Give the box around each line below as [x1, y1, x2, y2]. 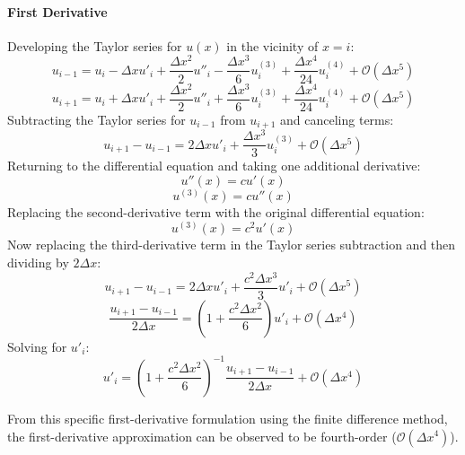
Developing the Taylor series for [7, 36, 182, 55]
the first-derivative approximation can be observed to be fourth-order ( [7, 426, 397, 445]
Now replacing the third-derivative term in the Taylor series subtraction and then [7, 235, 456, 254]
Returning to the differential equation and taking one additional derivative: [7, 156, 421, 175]
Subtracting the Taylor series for [7, 109, 186, 128]
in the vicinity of [226, 36, 319, 55]
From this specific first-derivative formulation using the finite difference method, [7, 408, 448, 427]
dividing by [7, 253, 69, 272]
